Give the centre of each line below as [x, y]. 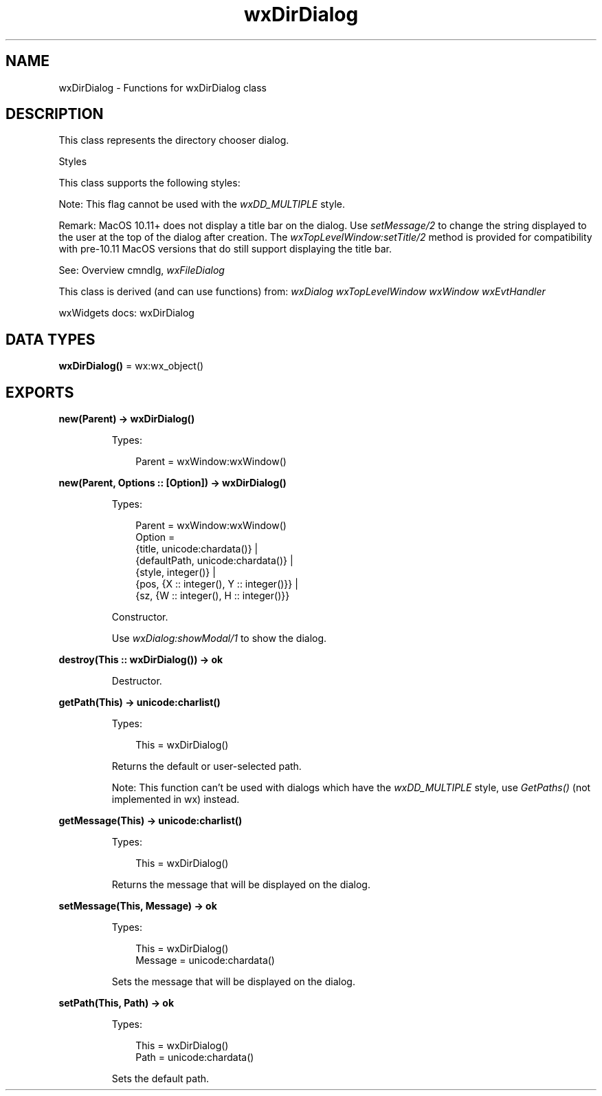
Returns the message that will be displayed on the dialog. [241, 885]
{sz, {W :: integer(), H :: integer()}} [213, 596]
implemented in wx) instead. [176, 799]
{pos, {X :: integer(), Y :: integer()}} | [217, 584]
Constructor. [140, 617]
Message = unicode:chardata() [205, 960]
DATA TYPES [51, 339]
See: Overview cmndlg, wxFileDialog [142, 270]
